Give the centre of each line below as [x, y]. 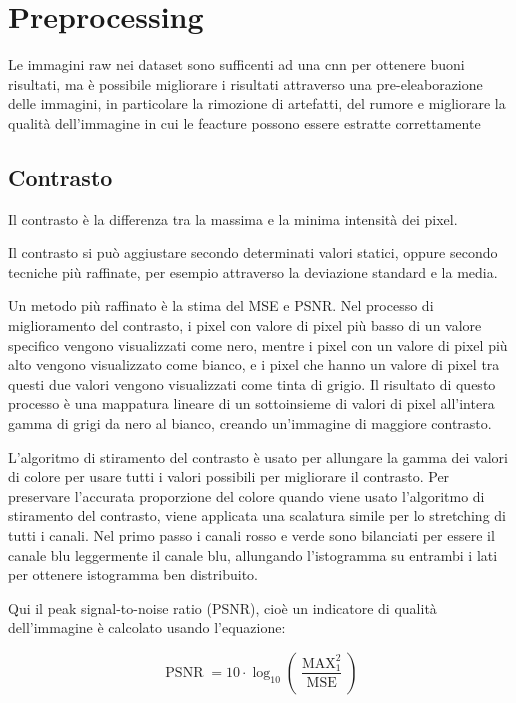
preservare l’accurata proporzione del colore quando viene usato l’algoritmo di [246, 495]
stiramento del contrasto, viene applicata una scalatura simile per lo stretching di [257, 515]
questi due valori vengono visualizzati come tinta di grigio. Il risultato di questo [252, 383]
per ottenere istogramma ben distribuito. [133, 574]
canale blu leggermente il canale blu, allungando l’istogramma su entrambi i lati [253, 554]
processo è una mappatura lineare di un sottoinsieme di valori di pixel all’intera [251, 403]
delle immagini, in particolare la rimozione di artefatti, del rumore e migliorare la [257, 103]
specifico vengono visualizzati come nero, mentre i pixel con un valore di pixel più [258, 344]
